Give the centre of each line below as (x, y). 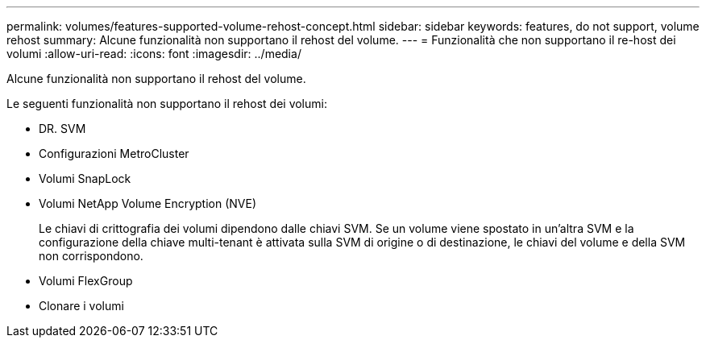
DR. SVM (62, 128)
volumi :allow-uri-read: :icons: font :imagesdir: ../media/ (154, 54)
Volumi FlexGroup (86, 281)
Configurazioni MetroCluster (114, 153)
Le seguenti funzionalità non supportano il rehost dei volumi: (167, 104)
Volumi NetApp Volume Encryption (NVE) (148, 203)
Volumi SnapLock (85, 178)
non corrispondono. (91, 256)
